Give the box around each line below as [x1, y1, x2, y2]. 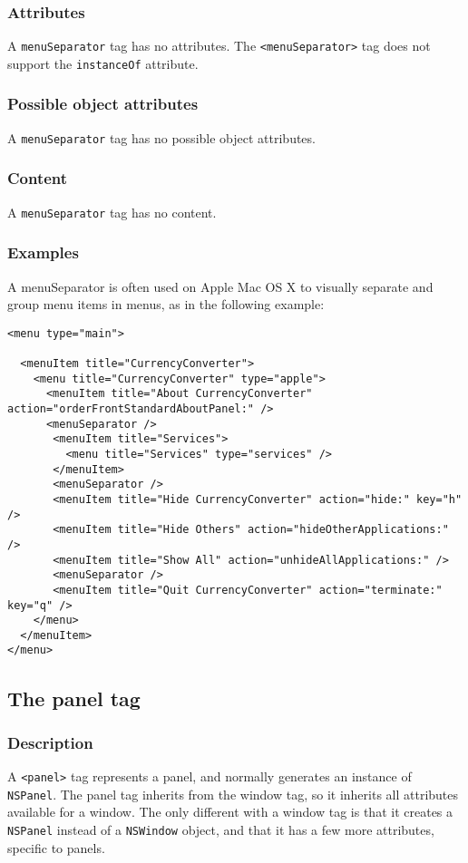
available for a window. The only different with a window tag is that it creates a [7, 802, 453, 821]
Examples [7, 241, 79, 264]
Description [7, 731, 93, 753]
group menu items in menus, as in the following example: [7, 295, 325, 314]
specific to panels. [7, 838, 105, 857]
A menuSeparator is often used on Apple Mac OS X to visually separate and [7, 276, 434, 296]
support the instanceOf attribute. [7, 53, 199, 73]
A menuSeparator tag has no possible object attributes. [7, 128, 316, 147]
